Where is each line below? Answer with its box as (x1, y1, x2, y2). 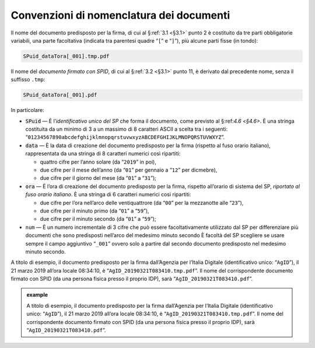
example (26, 291, 48, 298)
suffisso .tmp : (10, 76, 45, 83)
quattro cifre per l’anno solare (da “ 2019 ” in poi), (40, 158, 157, 165)
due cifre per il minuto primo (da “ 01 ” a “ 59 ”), (40, 207, 149, 214)
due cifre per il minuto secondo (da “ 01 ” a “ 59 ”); (40, 215, 157, 222)
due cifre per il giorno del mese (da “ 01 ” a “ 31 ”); (40, 175, 157, 182)
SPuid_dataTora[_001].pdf (23, 92, 97, 99)
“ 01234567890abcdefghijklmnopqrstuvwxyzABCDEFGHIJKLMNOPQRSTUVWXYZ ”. (25, 134, 225, 141)
